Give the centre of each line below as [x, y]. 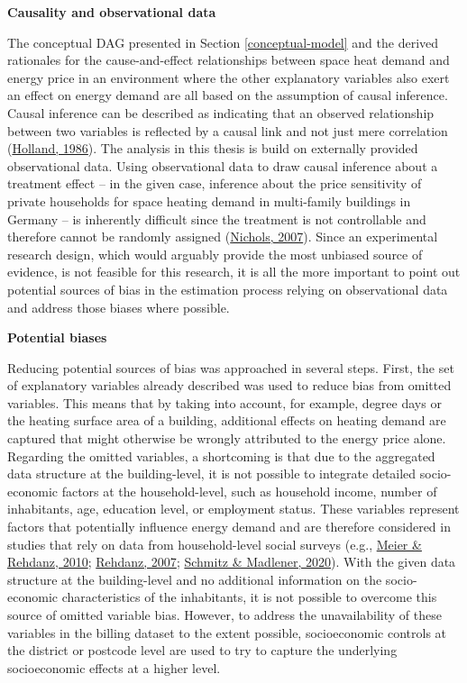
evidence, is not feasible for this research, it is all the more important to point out [234, 272]
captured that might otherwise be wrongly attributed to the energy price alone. [227, 438]
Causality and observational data [112, 12]
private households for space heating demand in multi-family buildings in [209, 200]
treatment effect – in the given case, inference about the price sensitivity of [215, 183]
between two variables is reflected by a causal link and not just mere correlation [228, 130]
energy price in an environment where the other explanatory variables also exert [229, 77]
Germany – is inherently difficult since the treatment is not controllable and [217, 219]
